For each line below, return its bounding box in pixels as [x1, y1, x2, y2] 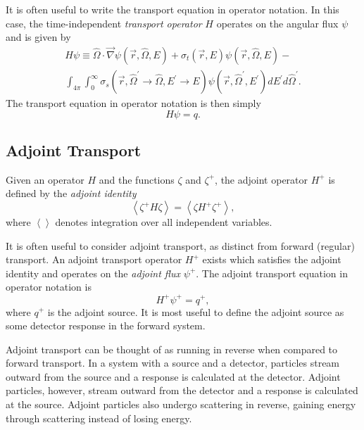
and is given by [6, 30, 71, 44]
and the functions [99, 172, 175, 186]
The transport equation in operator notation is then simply [6, 96, 261, 110]
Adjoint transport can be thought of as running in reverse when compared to [6, 341, 338, 356]
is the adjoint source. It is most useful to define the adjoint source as [47, 304, 344, 319]
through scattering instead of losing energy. [6, 410, 192, 425]
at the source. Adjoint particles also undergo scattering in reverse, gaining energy [6, 397, 356, 412]
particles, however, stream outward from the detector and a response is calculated [6, 383, 358, 398]
